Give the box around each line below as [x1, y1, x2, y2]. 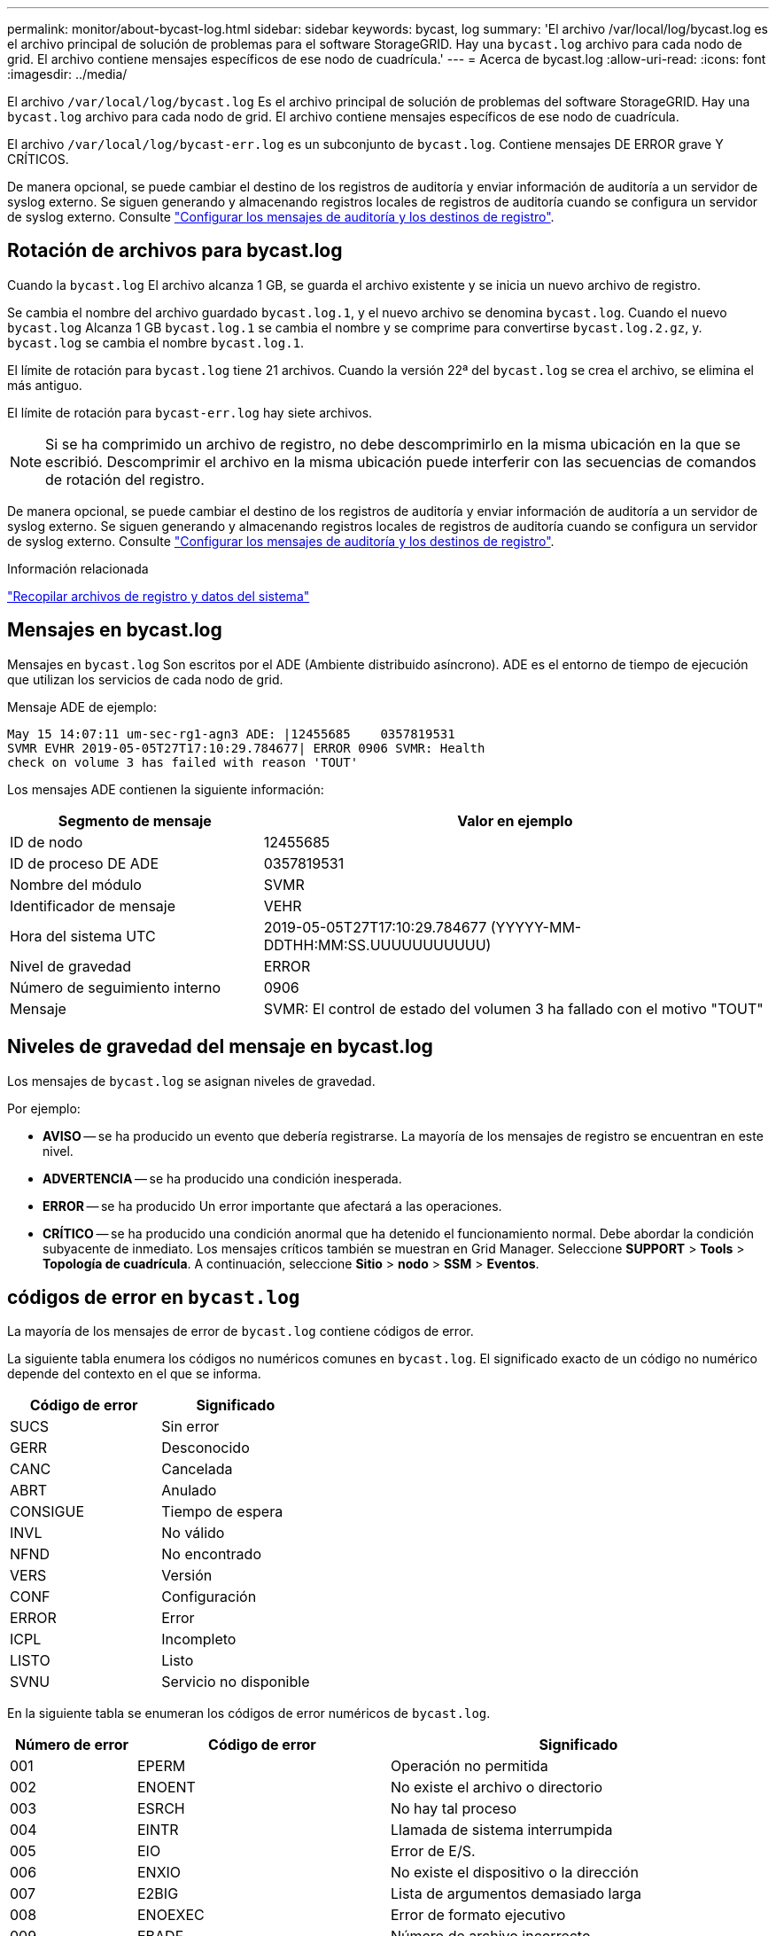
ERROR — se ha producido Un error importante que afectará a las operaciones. [43, 1198, 502, 1214]
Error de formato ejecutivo [390, 1906, 566, 1924]
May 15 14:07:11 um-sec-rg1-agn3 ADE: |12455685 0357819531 [7, 726, 455, 741]
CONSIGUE [10, 1503, 84, 1521]
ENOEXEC [136, 1906, 205, 1924]
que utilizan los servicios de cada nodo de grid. [7, 671, 283, 687]
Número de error [14, 1736, 129, 1754]
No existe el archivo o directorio [390, 1778, 603, 1797]
